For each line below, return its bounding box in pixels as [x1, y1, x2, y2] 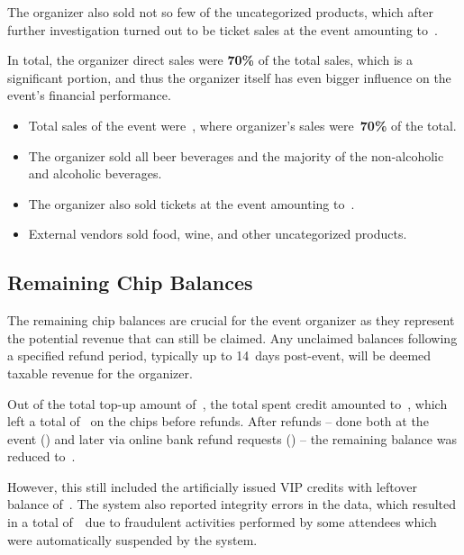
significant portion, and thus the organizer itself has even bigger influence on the [7, 68, 451, 86]
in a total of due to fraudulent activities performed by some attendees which [7, 513, 437, 532]
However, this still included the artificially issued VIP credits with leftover [7, 477, 417, 496]
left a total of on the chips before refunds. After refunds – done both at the [7, 412, 429, 431]
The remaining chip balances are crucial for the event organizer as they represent [7, 311, 455, 330]
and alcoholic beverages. [28, 164, 162, 183]
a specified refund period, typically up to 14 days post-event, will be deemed [7, 346, 432, 365]
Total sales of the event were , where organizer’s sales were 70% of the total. [28, 115, 457, 134]
